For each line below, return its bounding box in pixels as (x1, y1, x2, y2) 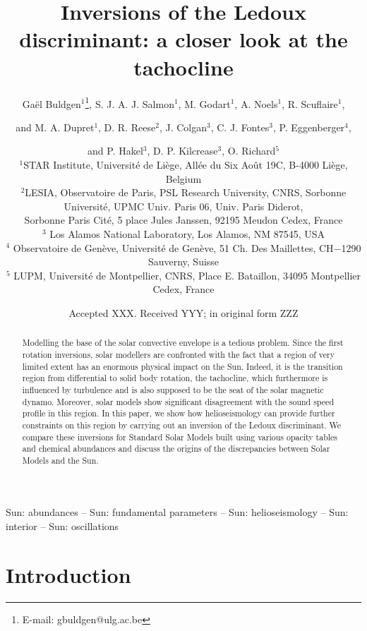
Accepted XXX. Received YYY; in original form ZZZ (68, 305, 299, 320)
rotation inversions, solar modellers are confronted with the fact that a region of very (22, 348, 335, 360)
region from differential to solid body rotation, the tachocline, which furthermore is (22, 372, 328, 384)
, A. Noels (234, 96, 278, 111)
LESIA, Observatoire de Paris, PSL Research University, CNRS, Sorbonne (25, 185, 347, 200)
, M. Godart (178, 96, 231, 111)
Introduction (6, 560, 131, 589)
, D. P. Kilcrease (147, 143, 218, 158)
